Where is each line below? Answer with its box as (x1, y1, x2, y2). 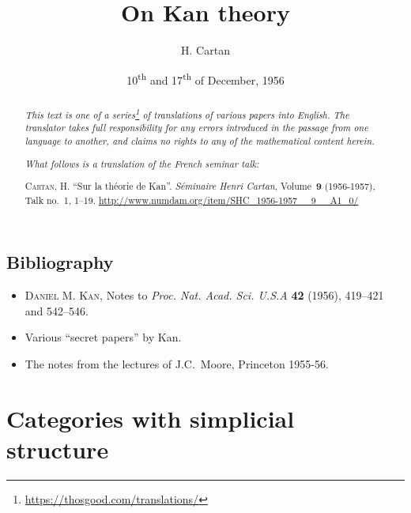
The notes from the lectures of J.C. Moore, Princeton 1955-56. (25, 356, 329, 372)
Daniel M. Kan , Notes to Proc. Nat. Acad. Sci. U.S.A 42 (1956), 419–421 (25, 287, 384, 304)
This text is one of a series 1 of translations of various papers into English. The (25, 105, 349, 121)
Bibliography (6, 250, 114, 274)
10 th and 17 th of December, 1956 (126, 69, 285, 88)
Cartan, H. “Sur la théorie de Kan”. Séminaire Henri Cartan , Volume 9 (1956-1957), (25, 179, 375, 194)
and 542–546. (25, 302, 89, 319)
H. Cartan (181, 42, 230, 58)
